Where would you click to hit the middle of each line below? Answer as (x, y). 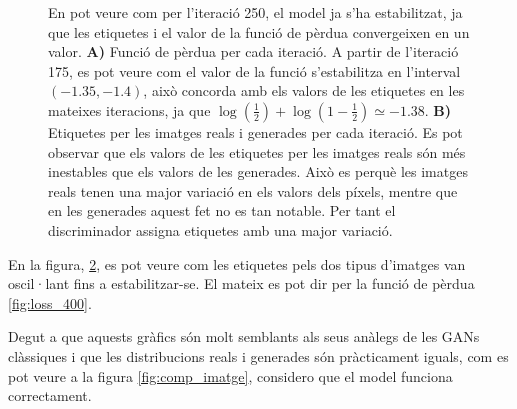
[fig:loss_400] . (50, 302)
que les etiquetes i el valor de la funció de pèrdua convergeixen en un (259, 31)
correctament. (50, 395)
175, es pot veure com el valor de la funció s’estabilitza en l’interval (254, 70)
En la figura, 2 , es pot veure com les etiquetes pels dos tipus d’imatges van (237, 263)
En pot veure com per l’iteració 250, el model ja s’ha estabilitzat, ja (255, 12)
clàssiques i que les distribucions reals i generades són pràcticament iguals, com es (258, 355)
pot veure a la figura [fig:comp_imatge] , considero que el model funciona (230, 375)
